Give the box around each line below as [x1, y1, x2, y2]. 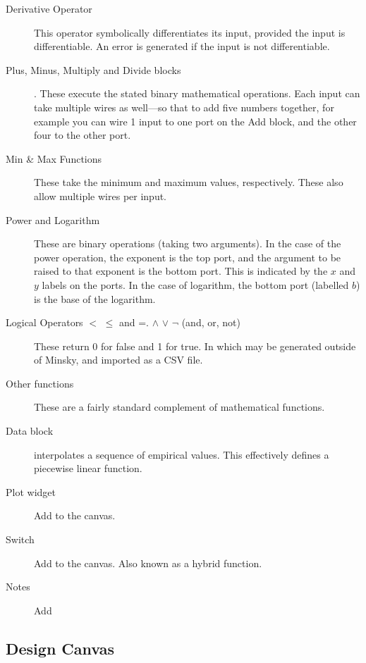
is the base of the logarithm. [34, 291, 156, 306]
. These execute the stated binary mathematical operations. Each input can [34, 86, 360, 101]
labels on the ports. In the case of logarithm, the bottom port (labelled [42, 277, 349, 292]
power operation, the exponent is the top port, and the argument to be [34, 249, 341, 264]
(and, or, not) [181, 315, 240, 330]
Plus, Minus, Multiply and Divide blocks [6, 62, 181, 77]
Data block [6, 423, 54, 438]
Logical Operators [6, 315, 83, 330]
